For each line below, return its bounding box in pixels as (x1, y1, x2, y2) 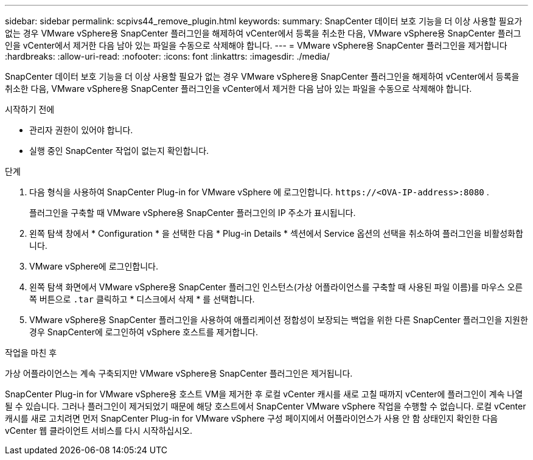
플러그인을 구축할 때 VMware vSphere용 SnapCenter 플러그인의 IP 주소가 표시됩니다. (29, 207, 356, 218)
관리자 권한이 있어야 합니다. (29, 125, 133, 135)
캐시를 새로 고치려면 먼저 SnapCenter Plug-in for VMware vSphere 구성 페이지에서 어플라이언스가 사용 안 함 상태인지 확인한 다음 (5, 413, 498, 423)
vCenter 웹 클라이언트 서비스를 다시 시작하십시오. (5, 425, 192, 436)
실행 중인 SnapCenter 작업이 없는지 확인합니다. (29, 145, 209, 156)
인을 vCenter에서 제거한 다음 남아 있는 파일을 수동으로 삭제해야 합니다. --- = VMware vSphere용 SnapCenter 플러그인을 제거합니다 (5, 40, 507, 51)
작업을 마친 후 (5, 347, 57, 358)
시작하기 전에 (5, 104, 55, 114)
